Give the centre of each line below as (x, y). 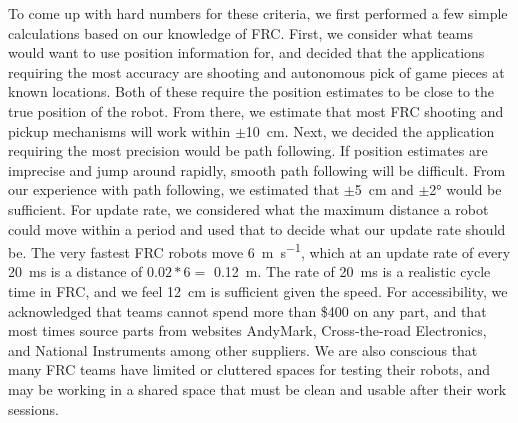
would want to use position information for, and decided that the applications (246, 52)
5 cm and (384, 189)
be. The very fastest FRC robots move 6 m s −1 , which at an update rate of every (259, 250)
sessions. (33, 408)
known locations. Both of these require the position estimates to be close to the (251, 91)
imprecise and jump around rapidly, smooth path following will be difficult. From (257, 169)
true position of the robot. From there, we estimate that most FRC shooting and (256, 110)
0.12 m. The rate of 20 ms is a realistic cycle (352, 271)
